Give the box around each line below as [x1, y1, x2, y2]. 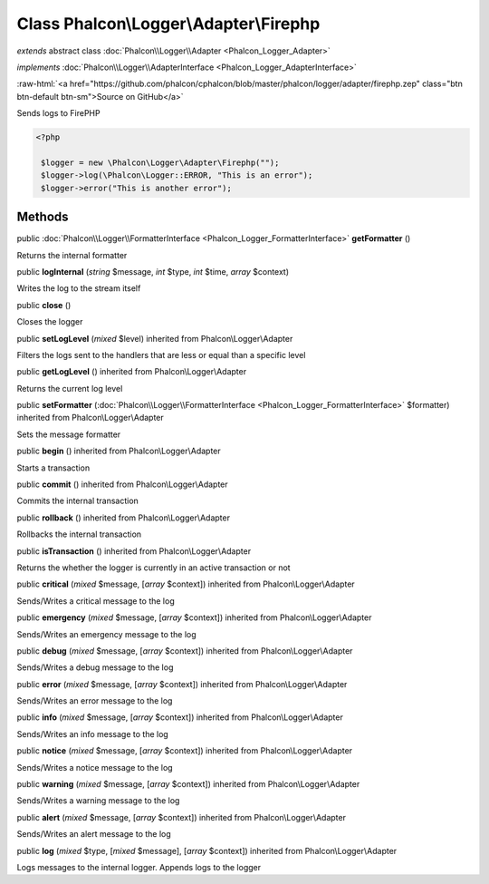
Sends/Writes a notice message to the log [16, 762, 173, 772]
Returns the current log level [16, 383, 123, 393]
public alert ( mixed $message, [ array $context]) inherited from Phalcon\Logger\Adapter [16, 811, 346, 822]
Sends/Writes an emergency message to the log [16, 628, 197, 639]
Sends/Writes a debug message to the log [16, 662, 174, 673]
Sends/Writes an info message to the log [16, 728, 169, 739]
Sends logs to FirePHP [16, 108, 101, 119]
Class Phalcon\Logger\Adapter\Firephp [16, 14, 321, 34]
